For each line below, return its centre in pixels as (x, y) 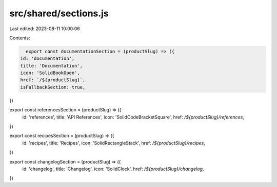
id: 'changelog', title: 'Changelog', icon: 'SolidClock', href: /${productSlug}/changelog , (113, 169)
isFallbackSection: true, (53, 87)
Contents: (20, 38)
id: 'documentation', (47, 59)
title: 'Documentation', (52, 66)
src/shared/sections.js (59, 13)
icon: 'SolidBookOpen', (50, 73)
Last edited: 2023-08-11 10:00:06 (45, 29)
